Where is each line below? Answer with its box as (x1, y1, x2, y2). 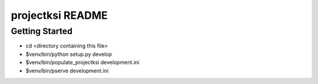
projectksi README (11, 9, 108, 22)
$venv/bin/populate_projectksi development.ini (25, 59, 140, 66)
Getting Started (11, 26, 73, 36)
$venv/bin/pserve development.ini (25, 67, 109, 74)
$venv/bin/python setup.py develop (25, 51, 112, 58)
